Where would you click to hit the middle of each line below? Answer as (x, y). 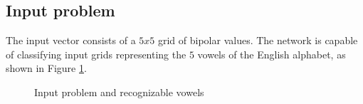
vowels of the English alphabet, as (272, 54)
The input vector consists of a (71, 40)
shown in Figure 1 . (46, 68)
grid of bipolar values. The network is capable (258, 40)
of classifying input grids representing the (96, 54)
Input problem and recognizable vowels (119, 92)
